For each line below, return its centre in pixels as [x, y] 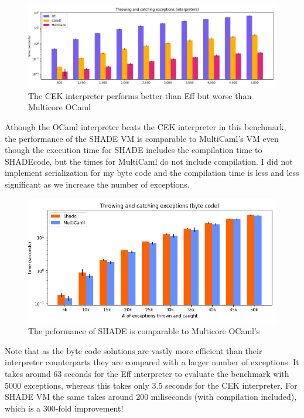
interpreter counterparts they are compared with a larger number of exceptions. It [152, 362]
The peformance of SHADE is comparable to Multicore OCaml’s [144, 331]
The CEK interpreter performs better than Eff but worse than [140, 95]
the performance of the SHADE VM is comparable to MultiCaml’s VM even [142, 138]
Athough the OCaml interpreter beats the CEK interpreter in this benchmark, [146, 126]
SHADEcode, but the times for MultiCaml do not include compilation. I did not [149, 161]
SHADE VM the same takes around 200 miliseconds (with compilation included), [151, 397]
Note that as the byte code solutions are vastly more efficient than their [134, 350]
